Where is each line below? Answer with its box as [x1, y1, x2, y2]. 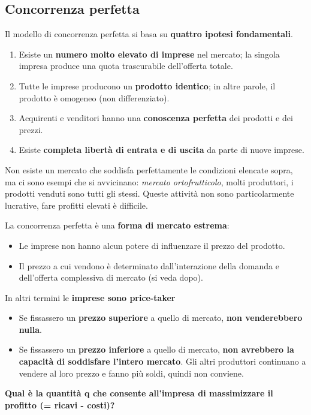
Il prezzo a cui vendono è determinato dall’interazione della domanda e [19, 259, 279, 272]
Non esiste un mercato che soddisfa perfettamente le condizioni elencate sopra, [5, 163, 293, 176]
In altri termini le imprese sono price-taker [5, 291, 176, 303]
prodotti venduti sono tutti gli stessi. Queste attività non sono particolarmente [5, 187, 294, 200]
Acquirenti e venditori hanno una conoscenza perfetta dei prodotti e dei [19, 112, 293, 124]
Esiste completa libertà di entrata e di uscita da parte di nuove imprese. [19, 143, 304, 156]
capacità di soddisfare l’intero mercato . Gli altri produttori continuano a [19, 355, 306, 368]
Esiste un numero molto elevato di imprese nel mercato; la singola [19, 47, 280, 60]
